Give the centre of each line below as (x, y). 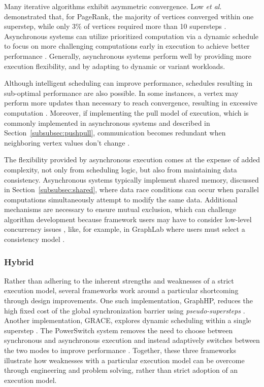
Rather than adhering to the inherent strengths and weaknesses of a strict (119, 280)
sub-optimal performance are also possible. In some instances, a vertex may (121, 93)
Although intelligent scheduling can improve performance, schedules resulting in (128, 83)
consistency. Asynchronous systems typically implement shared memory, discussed (131, 179)
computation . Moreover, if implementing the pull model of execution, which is (126, 112)
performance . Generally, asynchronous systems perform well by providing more (128, 56)
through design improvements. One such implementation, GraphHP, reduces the (128, 301)
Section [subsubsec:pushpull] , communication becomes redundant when (115, 133)
